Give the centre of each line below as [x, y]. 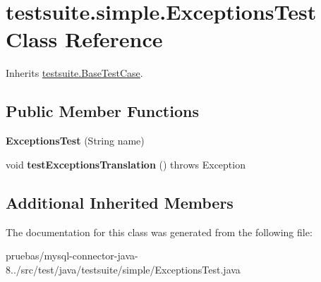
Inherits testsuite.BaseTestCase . [74, 73]
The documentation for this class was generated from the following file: [159, 232]
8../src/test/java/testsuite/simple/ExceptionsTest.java [123, 269]
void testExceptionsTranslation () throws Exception [126, 164]
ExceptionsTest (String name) [75, 141]
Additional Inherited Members [120, 202]
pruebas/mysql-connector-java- [72, 256]
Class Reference [84, 39]
